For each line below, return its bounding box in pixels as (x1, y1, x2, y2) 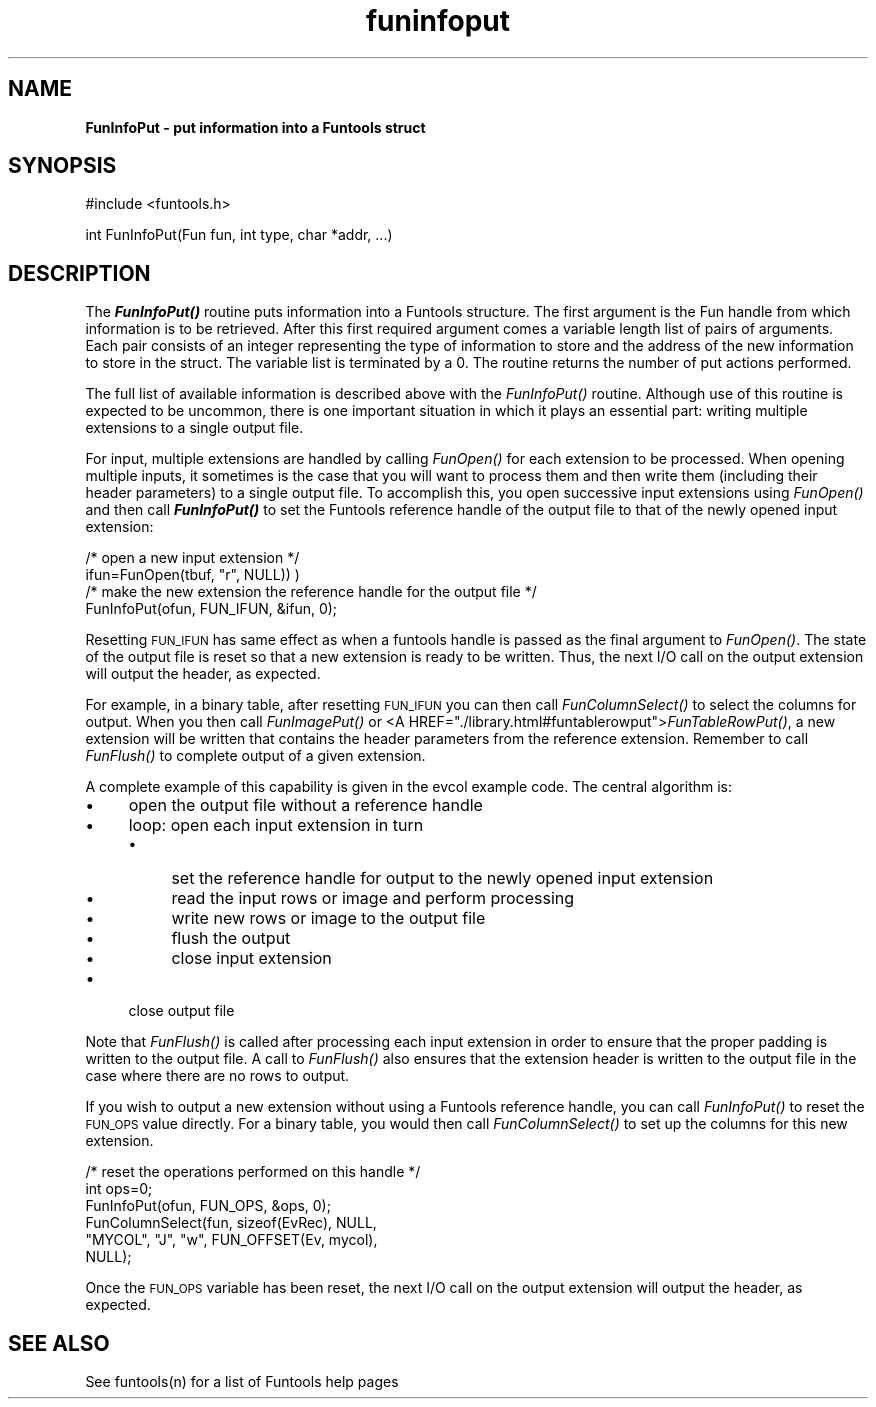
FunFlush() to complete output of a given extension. (85, 747, 426, 765)
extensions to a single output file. (85, 419, 304, 437)
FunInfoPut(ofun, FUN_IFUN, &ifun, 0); (85, 600, 338, 618)
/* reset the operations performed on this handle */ (85, 1163, 421, 1181)
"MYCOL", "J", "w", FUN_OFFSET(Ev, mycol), (85, 1231, 378, 1249)
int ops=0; (85, 1180, 153, 1198)
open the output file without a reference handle (128, 795, 483, 816)
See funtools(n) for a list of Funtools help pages (85, 1373, 399, 1391)
